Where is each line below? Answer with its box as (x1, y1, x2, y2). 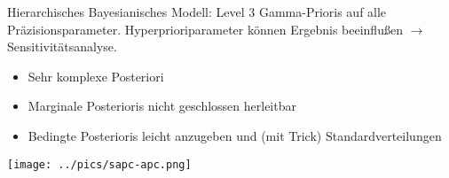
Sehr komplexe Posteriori (28, 66, 164, 85)
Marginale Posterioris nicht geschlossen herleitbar (28, 97, 296, 115)
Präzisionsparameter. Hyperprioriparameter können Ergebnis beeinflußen (7, 19, 403, 38)
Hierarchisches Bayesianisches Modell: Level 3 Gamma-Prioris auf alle (7, 3, 387, 20)
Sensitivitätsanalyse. (7, 37, 117, 56)
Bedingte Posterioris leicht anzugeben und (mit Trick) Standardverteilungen (28, 126, 442, 144)
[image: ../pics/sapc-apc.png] (7, 158, 192, 171)
